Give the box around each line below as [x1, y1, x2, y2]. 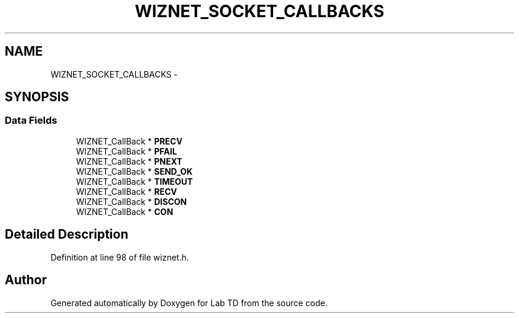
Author [5, 272, 47, 288]
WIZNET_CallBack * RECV [76, 186, 177, 197]
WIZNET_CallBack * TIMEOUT [76, 176, 193, 187]
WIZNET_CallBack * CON [76, 206, 174, 217]
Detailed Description [5, 227, 129, 242]
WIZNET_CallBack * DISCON [76, 196, 187, 207]
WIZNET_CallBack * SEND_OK [76, 166, 193, 176]
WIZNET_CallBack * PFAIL [76, 146, 177, 156]
